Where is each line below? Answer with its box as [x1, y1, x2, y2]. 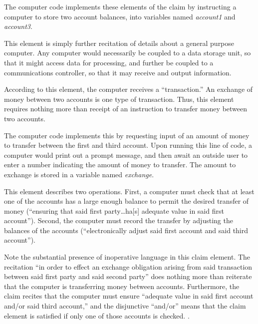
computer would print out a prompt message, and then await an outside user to [4, 149, 248, 160]
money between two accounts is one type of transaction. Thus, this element [4, 93, 234, 104]
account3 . [4, 21, 32, 31]
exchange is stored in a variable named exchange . [4, 169, 154, 179]
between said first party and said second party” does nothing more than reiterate [4, 271, 252, 282]
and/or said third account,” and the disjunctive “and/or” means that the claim [4, 301, 246, 311]
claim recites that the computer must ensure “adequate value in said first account [4, 291, 254, 301]
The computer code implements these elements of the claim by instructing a [4, 1, 237, 11]
